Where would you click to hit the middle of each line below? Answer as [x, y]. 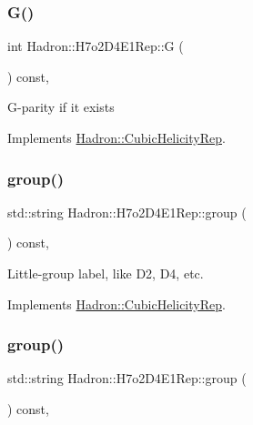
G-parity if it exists [61, 107]
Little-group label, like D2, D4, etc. [106, 273]
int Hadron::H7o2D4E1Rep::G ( [96, 46]
